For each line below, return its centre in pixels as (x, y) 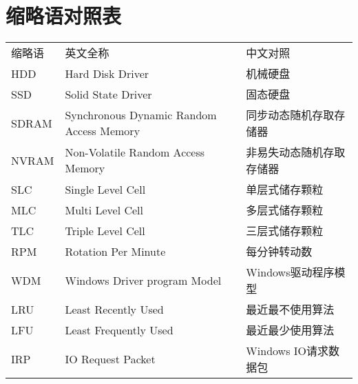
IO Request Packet (110, 358)
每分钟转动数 (279, 252)
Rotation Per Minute (115, 251)
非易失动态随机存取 (296, 152)
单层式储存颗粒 (285, 190)
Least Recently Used (114, 309)
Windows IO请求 (287, 351)
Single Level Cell (105, 189)
